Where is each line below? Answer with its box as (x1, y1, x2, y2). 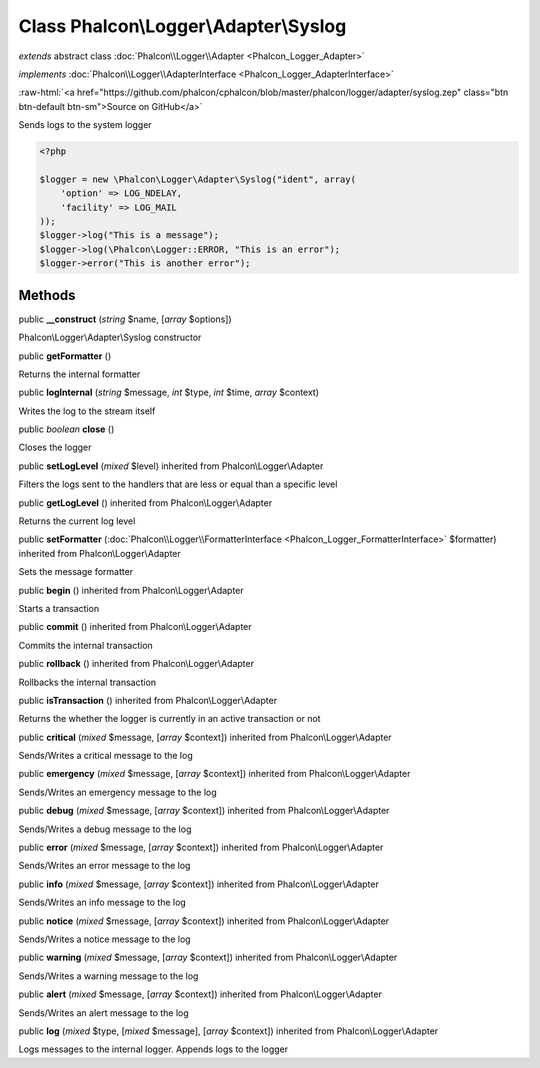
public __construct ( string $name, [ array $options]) (18, 313, 232, 325)
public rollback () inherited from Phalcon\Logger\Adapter (18, 658, 255, 670)
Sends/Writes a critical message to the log (18, 750, 194, 762)
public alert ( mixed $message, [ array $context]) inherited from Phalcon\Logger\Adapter (18, 988, 382, 1000)
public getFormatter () (18, 350, 112, 362)
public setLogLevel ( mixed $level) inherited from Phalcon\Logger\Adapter (18, 460, 324, 472)
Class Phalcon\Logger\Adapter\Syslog (18, 15, 347, 37)
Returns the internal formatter (18, 368, 141, 380)
